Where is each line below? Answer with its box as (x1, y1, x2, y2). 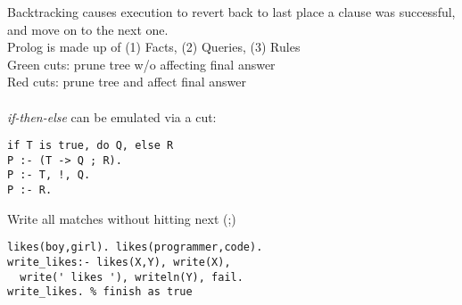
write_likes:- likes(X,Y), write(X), (7, 256, 231, 269)
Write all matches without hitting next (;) (7, 209, 236, 227)
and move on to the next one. (7, 20, 169, 38)
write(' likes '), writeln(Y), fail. (20, 270, 243, 284)
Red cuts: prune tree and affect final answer (7, 72, 247, 91)
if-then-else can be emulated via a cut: (7, 107, 217, 126)
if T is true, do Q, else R (7, 139, 174, 152)
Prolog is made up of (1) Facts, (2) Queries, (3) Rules (7, 37, 301, 56)
